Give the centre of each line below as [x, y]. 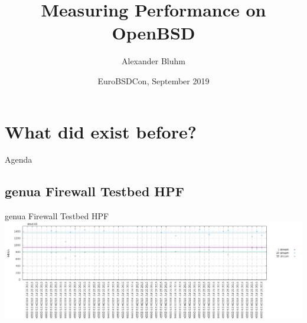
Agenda [19, 159]
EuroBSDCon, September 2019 [153, 80]
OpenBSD [153, 33]
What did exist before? [101, 131]
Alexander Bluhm [153, 61]
